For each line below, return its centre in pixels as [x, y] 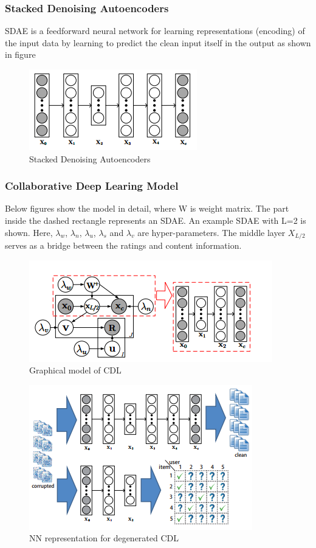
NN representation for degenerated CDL [104, 538]
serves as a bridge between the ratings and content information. [123, 245]
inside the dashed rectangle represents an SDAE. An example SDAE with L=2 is [156, 220]
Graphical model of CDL [75, 370]
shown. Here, [29, 232]
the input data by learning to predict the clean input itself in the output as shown [158, 42]
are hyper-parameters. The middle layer [211, 232]
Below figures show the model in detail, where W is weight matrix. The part [147, 208]
